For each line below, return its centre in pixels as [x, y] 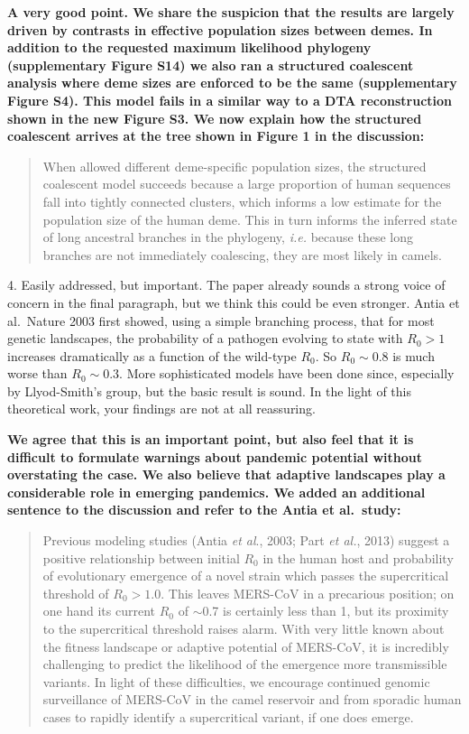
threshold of [76, 593]
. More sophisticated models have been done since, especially [287, 373]
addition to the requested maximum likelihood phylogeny [189, 47]
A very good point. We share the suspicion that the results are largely [231, 12]
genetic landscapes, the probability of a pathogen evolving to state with [205, 338]
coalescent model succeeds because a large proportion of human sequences [247, 184]
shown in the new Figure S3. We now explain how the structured [215, 118]
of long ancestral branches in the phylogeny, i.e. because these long [228, 237]
